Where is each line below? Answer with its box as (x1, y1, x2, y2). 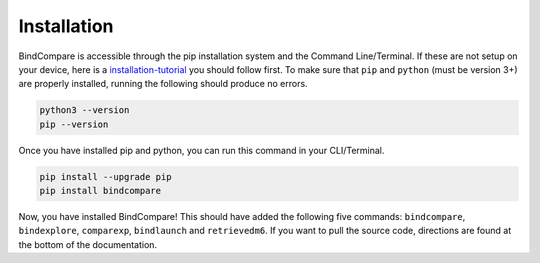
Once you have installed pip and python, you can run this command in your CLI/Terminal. (18, 144, 385, 156)
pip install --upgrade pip (39, 171, 172, 182)
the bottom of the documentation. (18, 238, 158, 250)
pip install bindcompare (39, 185, 162, 197)
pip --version (39, 118, 109, 130)
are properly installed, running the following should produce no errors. (18, 78, 309, 90)
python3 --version (39, 105, 130, 116)
